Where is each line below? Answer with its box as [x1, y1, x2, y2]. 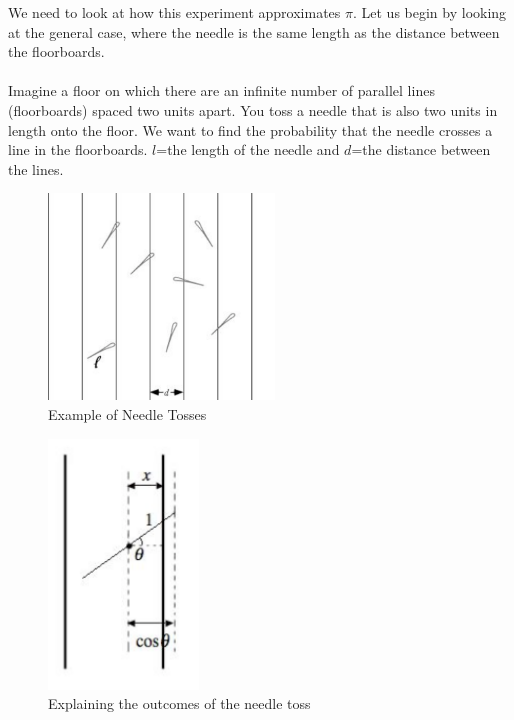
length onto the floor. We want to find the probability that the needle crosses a [8, 119, 493, 140]
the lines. [8, 158, 64, 179]
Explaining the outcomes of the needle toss [48, 693, 311, 714]
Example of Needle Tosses [48, 404, 207, 425]
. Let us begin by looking [352, 2, 507, 22]
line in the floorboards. [8, 139, 148, 160]
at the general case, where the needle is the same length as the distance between [8, 21, 500, 42]
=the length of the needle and [156, 139, 340, 160]
